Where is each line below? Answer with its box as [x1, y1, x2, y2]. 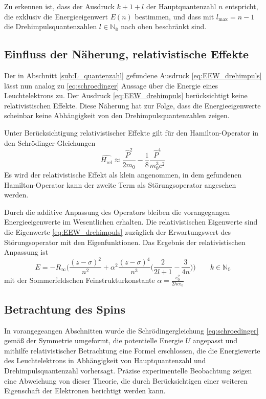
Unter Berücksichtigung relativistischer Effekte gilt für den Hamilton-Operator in [4, 127, 259, 138]
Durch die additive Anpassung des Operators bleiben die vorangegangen [4, 206, 230, 217]
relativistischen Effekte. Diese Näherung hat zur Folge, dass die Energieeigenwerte [4, 100, 261, 110]
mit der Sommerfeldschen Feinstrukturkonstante [4, 275, 155, 285]
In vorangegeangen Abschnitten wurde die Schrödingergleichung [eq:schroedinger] [4, 325, 259, 336]
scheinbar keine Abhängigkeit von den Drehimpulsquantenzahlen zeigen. [4, 110, 230, 121]
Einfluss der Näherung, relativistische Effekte [4, 46, 249, 62]
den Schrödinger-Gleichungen [4, 137, 96, 148]
